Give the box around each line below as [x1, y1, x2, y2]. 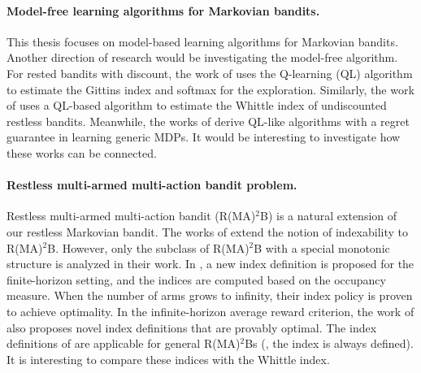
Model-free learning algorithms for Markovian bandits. [7, 2, 320, 19]
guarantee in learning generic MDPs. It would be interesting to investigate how [7, 128, 401, 145]
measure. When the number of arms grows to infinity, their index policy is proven [7, 287, 413, 304]
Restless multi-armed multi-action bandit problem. [7, 176, 297, 193]
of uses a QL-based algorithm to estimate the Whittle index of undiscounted [7, 97, 387, 114]
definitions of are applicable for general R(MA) [7, 335, 241, 352]
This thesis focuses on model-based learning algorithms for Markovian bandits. [7, 33, 398, 50]
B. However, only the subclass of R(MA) [47, 239, 250, 256]
